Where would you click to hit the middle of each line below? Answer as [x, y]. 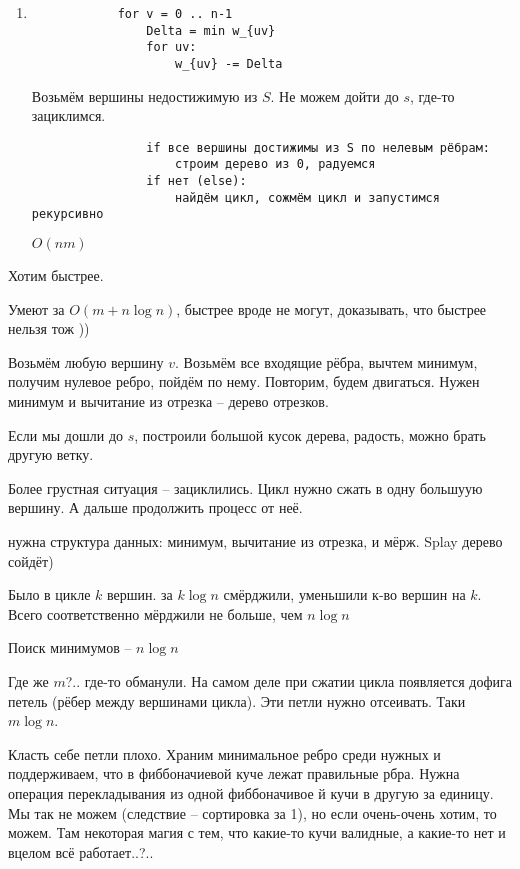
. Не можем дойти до [334, 95]
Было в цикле [49, 594]
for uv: [171, 47]
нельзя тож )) [49, 328]
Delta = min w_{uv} [211, 30]
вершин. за [139, 594]
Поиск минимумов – [70, 647]
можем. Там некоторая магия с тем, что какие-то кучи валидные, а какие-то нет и [257, 832]
